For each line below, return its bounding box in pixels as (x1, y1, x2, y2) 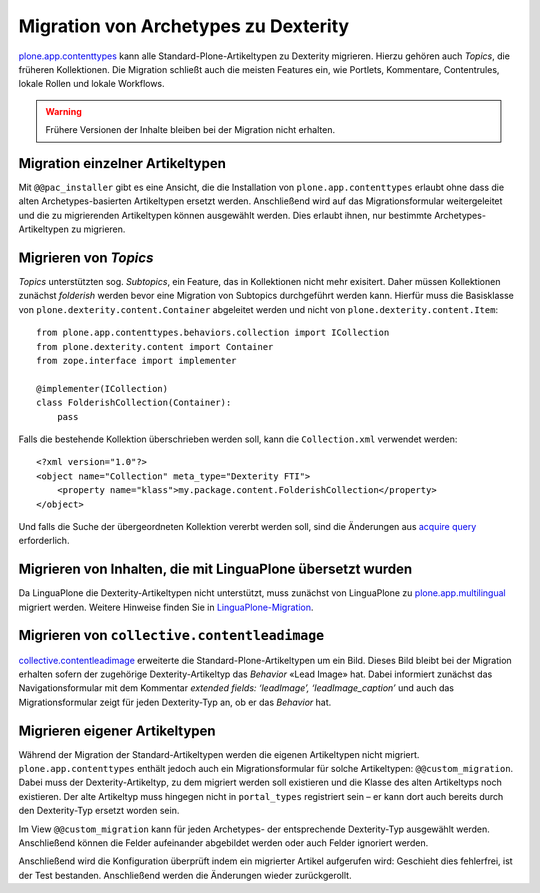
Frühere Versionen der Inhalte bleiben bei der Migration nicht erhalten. (45, 124, 335, 136)
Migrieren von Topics (18, 250, 154, 266)
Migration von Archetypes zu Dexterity (18, 15, 350, 37)
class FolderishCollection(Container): (36, 397, 232, 409)
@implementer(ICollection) (36, 383, 169, 394)
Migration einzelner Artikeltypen (18, 155, 227, 172)
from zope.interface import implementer (36, 355, 237, 367)
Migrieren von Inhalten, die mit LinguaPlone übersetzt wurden (18, 561, 413, 578)
